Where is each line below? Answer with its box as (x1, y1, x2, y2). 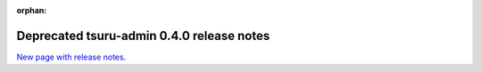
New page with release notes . (16, 52, 127, 62)
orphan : (16, 5, 47, 15)
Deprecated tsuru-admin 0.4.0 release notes (16, 28, 270, 44)
